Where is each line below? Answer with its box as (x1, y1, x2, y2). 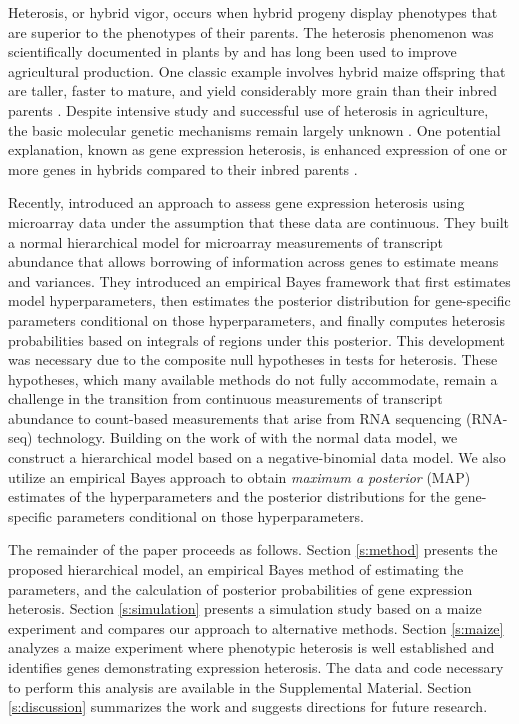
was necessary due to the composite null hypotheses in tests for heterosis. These (8, 349, 498, 370)
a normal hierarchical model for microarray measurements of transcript (8, 231, 444, 252)
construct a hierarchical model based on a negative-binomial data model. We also (8, 447, 506, 468)
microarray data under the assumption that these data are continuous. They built (8, 211, 510, 232)
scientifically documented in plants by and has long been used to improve (8, 41, 457, 62)
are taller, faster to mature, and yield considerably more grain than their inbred (8, 80, 497, 101)
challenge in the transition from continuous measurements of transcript (8, 388, 443, 409)
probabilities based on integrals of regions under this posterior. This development (8, 329, 506, 350)
